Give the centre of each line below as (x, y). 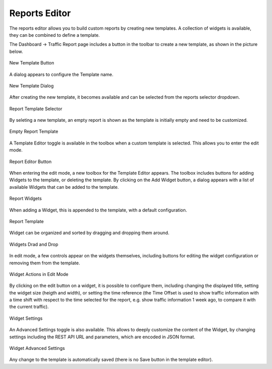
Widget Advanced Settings (37, 348)
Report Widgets (26, 198)
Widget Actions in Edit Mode (39, 274)
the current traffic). (29, 307)
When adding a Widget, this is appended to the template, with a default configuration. (98, 210)
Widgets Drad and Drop (34, 244)
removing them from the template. (45, 263)
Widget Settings (26, 318)
